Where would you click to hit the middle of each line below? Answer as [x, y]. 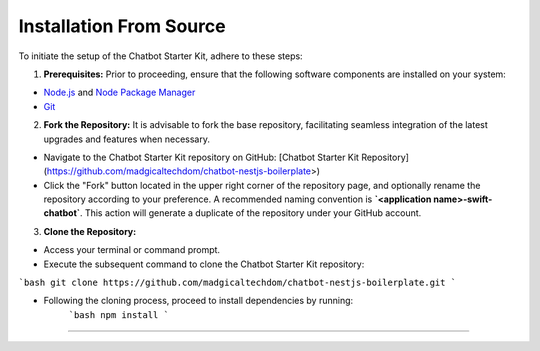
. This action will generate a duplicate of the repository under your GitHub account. [250, 213]
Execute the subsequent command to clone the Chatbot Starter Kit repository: [204, 264]
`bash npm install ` [119, 314]
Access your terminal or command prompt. [131, 250]
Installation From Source [122, 26]
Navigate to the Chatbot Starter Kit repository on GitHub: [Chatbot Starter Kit [201, 157]
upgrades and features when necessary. [126, 139]
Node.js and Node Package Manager [119, 92]
